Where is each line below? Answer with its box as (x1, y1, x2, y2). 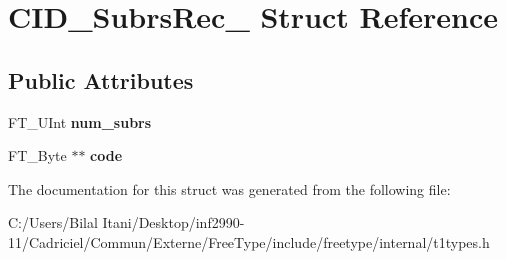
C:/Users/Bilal (8, 212, 98, 233)
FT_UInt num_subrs (8, 111, 152, 132)
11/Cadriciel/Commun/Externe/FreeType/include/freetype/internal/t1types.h (8, 231, 490, 252)
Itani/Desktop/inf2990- (102, 212, 245, 233)
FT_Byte (8, 145, 67, 166)
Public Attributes (8, 64, 194, 95)
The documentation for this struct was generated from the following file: (8, 178, 451, 199)
